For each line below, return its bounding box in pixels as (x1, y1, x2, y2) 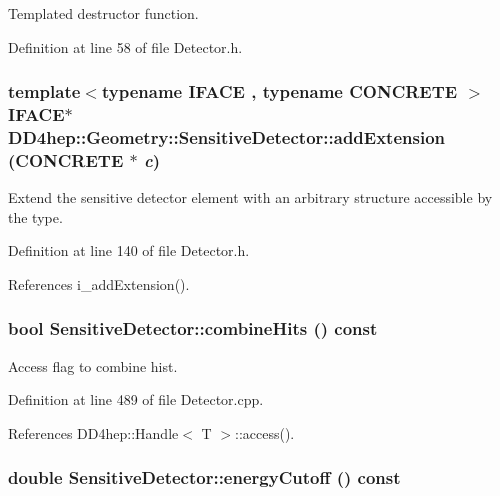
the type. (8, 206, 63, 227)
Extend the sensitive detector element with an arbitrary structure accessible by (8, 187, 493, 208)
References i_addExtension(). (8, 273, 190, 294)
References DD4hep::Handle (8, 422, 179, 443)
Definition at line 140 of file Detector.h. (8, 240, 250, 261)
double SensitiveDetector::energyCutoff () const (8, 465, 401, 490)
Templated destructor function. (8, 3, 199, 23)
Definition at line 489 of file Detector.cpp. (8, 389, 264, 410)
